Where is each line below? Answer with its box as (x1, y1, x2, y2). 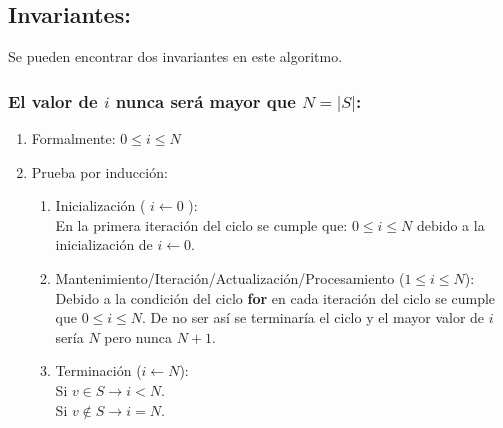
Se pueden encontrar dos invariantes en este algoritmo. (8, 46, 343, 67)
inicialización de (55, 234, 153, 255)
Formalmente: (31, 128, 116, 149)
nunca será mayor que (115, 88, 296, 113)
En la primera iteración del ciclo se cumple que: (55, 214, 348, 235)
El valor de (8, 88, 98, 113)
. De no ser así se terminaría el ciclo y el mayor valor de (142, 307, 485, 328)
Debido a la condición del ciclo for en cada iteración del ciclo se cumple (55, 287, 496, 308)
